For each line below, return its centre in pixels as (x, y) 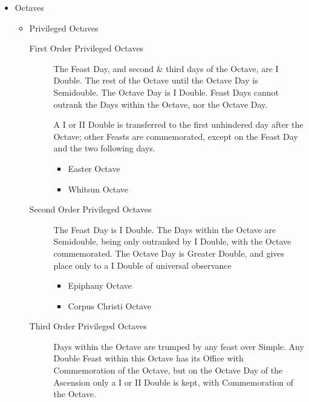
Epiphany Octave (100, 285)
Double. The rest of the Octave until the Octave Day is (156, 80)
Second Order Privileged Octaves (90, 209)
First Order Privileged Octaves (86, 48)
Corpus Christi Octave (109, 305)
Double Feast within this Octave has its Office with (148, 358)
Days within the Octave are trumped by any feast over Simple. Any (179, 346)
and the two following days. (104, 148)
